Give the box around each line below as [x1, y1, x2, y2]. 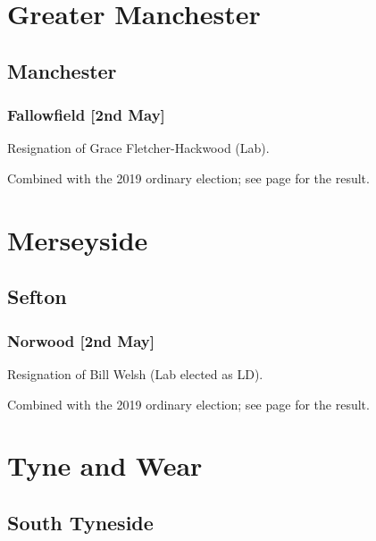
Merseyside [7, 221, 148, 258]
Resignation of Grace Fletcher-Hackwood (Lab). [7, 139, 270, 157]
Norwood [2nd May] [7, 329, 155, 351]
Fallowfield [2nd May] [7, 104, 165, 126]
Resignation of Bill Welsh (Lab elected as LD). [7, 364, 263, 383]
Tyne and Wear [7, 447, 203, 484]
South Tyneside [7, 508, 154, 536]
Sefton [7, 283, 67, 310]
